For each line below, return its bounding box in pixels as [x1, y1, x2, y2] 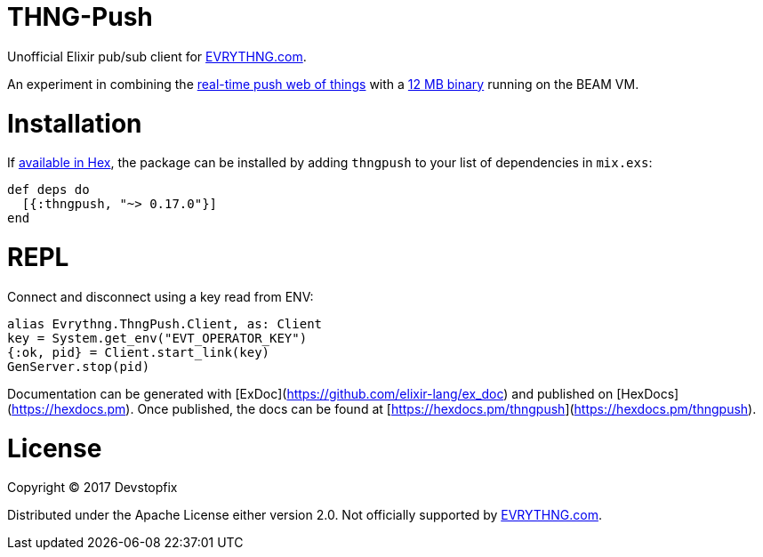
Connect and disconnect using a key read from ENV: [7, 288, 314, 304]
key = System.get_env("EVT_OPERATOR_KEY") [7, 330, 308, 345]
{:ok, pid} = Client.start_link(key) [7, 344, 270, 359]
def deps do [7, 182, 90, 198]
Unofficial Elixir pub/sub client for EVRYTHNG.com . [7, 48, 307, 64]
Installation [7, 108, 142, 139]
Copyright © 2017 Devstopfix [7, 480, 178, 496]
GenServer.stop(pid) [7, 359, 150, 374]
